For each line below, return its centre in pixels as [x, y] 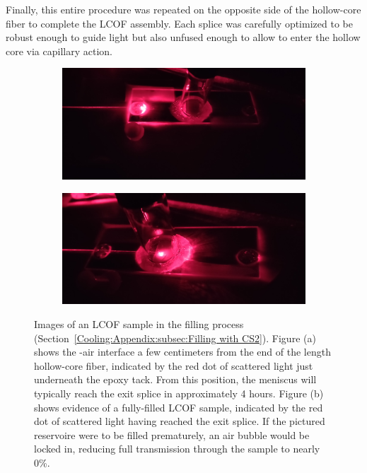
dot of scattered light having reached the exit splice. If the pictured [180, 421]
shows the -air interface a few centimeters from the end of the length [182, 352]
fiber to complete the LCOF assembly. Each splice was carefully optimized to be [179, 23]
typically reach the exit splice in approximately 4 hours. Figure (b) [179, 393]
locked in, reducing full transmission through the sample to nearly [177, 449]
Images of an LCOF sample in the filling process [139, 323]
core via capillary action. [59, 51]
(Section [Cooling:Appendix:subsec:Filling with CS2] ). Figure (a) [175, 338]
